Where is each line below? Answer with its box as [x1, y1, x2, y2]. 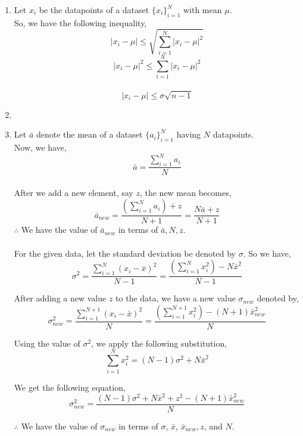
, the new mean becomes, [139, 186, 232, 198]
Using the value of [14, 337, 80, 349]
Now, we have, [14, 141, 67, 154]
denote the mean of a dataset [36, 128, 143, 141]
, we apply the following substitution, [91, 337, 227, 349]
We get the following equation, [14, 381, 126, 393]
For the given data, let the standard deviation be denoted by [14, 247, 236, 259]
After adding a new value [14, 292, 107, 304]
